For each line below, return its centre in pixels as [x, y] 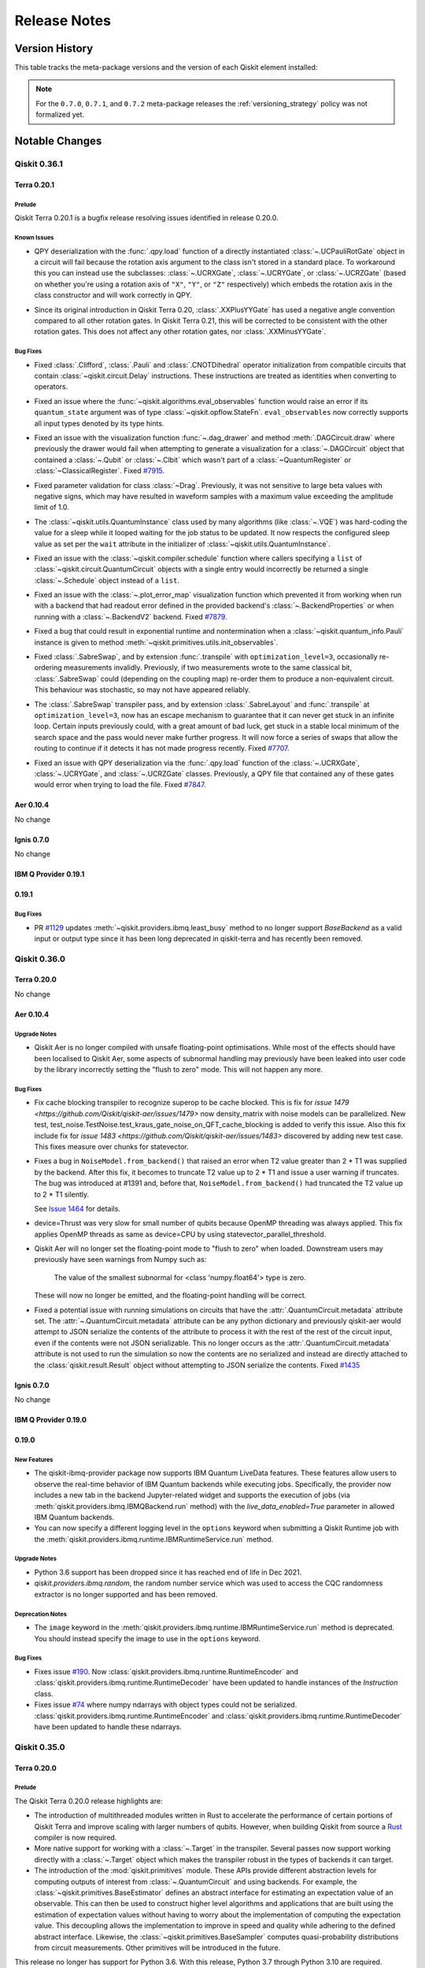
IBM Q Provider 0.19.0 [50, 1419]
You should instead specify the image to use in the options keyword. [148, 1638]
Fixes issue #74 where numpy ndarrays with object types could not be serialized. [166, 1705]
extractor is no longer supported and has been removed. [126, 1594]
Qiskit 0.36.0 [40, 959]
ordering [48, 668]
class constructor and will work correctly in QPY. [113, 295]
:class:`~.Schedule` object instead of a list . [107, 580]
